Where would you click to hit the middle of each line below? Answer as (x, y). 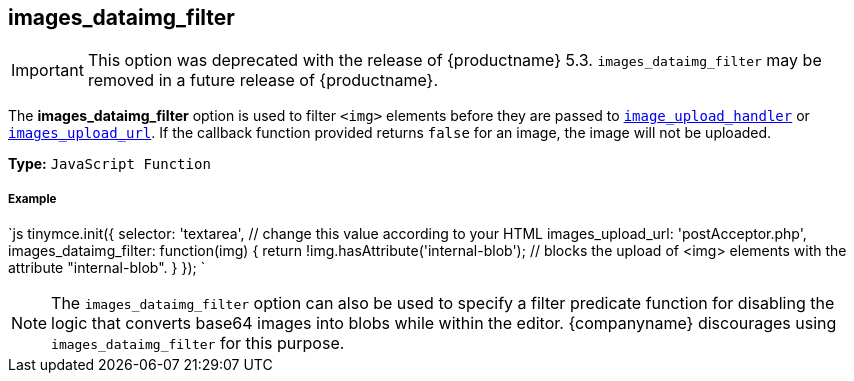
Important (47, 70)
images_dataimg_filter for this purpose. (198, 343)
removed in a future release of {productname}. (262, 80)
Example (32, 198)
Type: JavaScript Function (109, 164)
